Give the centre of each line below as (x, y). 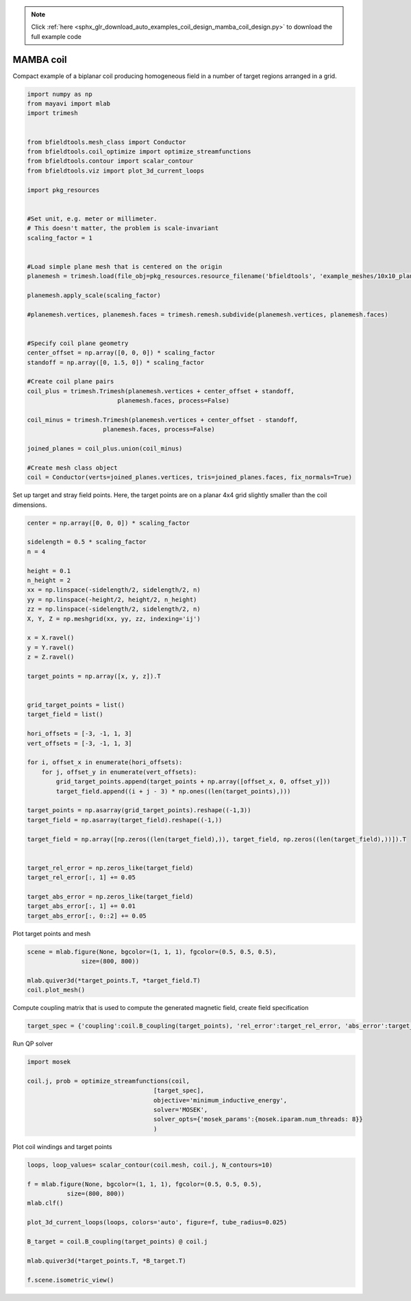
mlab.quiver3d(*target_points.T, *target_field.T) (114, 980)
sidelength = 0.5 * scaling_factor (87, 542)
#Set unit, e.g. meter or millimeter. (92, 218)
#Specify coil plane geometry (78, 343)
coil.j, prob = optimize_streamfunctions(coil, (108, 1081)
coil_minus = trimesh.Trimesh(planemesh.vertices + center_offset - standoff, (162, 420)
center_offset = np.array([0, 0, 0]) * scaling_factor (121, 353)
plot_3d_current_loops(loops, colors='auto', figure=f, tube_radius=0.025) (157, 1223)
